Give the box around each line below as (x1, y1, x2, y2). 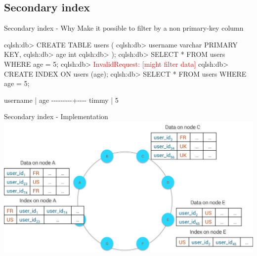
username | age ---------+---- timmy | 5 (4, 94, 119, 105)
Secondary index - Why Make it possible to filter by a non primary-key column (4, 23, 244, 33)
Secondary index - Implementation (4, 111, 108, 122)
